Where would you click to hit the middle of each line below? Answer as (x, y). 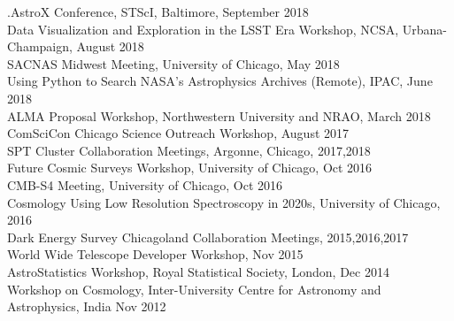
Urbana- (425, 29)
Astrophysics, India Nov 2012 (87, 306)
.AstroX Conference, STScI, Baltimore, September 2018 (158, 11)
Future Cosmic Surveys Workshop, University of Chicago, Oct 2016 (190, 168)
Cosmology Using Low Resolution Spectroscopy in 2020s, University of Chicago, (224, 202)
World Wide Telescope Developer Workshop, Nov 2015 (155, 254)
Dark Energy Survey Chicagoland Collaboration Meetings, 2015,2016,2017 (208, 237)
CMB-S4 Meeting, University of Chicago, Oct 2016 (145, 184)
